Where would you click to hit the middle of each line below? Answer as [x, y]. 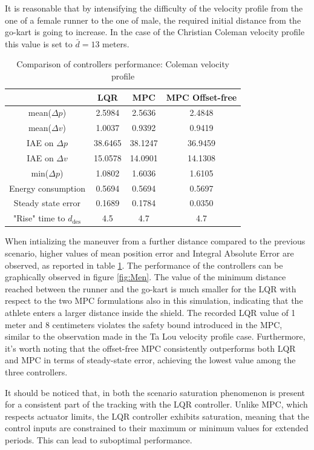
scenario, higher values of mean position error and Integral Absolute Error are [149, 253]
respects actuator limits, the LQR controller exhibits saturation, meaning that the [157, 416]
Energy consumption [47, 188]
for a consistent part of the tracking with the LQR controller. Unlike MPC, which [156, 404]
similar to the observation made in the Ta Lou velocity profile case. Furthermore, [155, 336]
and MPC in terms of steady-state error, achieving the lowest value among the [150, 360]
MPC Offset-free [201, 97]
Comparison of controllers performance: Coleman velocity [123, 64]
